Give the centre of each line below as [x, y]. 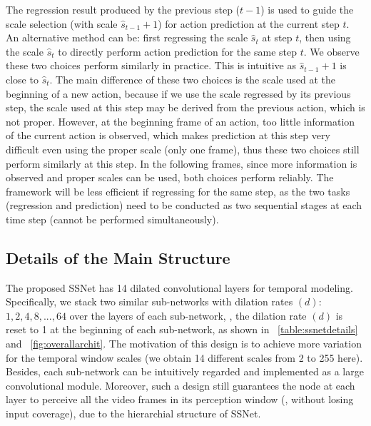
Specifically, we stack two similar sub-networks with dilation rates [149, 301]
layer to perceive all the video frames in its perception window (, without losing [180, 399]
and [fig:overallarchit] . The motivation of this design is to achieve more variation [184, 344]
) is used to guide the [307, 9]
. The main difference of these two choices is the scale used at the [193, 79]
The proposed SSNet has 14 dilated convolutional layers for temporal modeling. [179, 287]
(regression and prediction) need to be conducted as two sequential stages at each [184, 205]
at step [277, 37]
